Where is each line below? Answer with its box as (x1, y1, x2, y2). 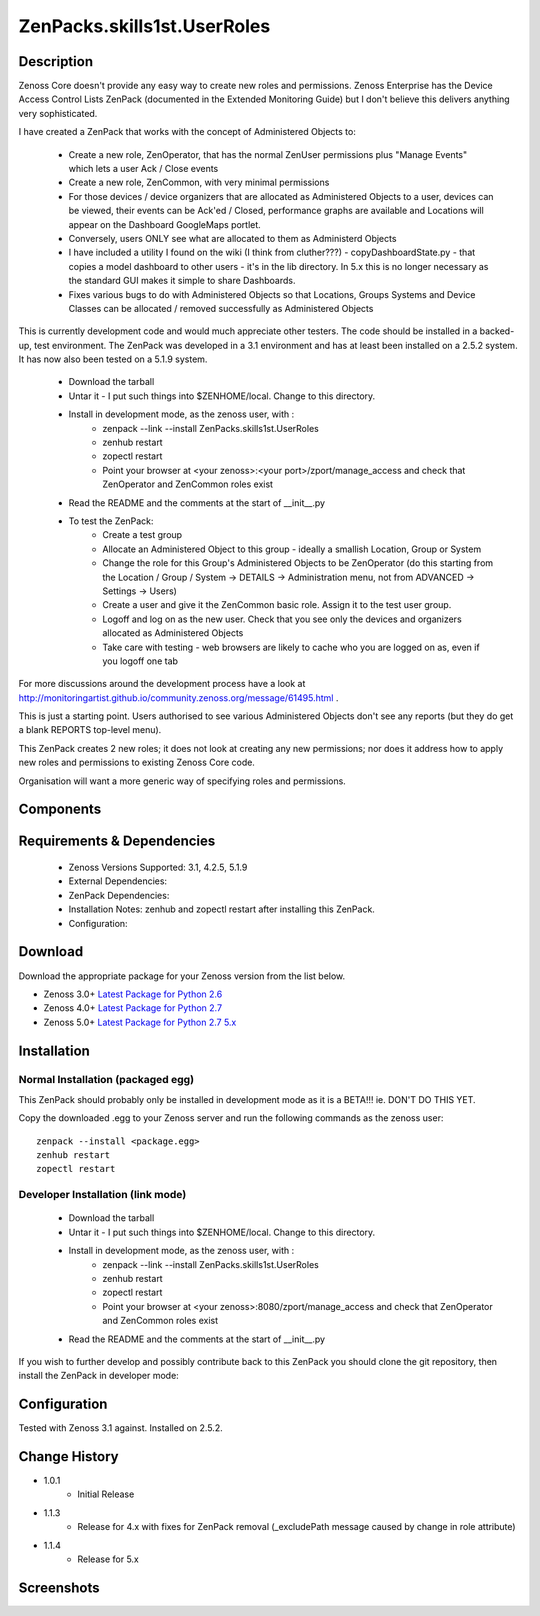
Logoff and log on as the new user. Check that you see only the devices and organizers (102, 613, 462, 625)
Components (18, 801, 102, 818)
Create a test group (102, 529, 183, 541)
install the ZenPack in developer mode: (18, 1370, 179, 1382)
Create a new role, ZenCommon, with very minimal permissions (68, 176, 330, 189)
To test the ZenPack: (68, 515, 154, 527)
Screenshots (18, 1579, 100, 1596)
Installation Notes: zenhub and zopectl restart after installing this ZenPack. (68, 903, 375, 915)
